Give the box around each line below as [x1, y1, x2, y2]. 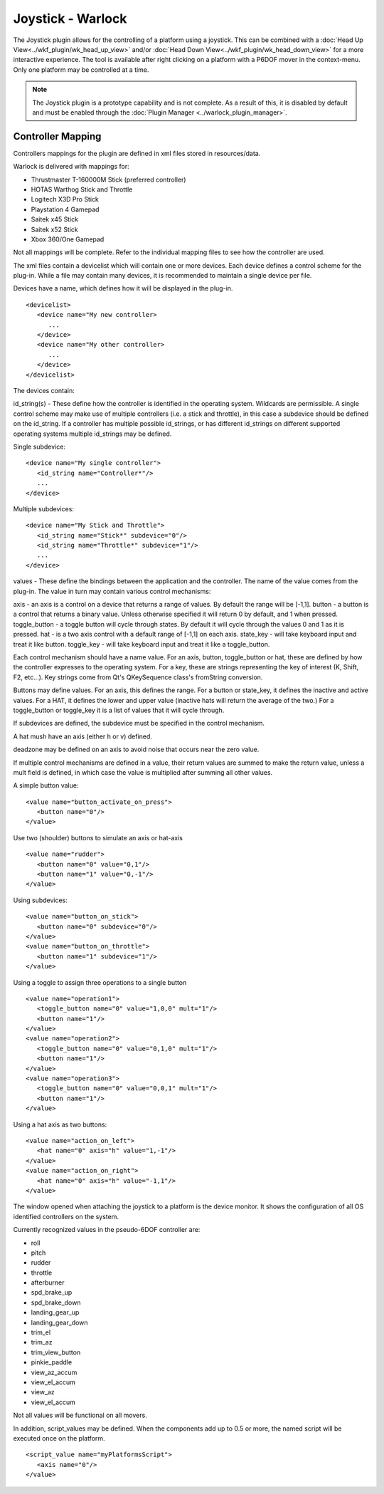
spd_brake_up [31, 1288, 73, 1297]
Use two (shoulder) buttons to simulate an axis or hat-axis [13, 833, 183, 842]
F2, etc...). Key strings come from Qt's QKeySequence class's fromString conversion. [13, 673, 263, 681]
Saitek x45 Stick [31, 215, 79, 224]
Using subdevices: [13, 896, 68, 904]
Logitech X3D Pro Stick [31, 195, 100, 204]
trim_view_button [31, 1348, 81, 1357]
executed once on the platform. [13, 1433, 106, 1442]
